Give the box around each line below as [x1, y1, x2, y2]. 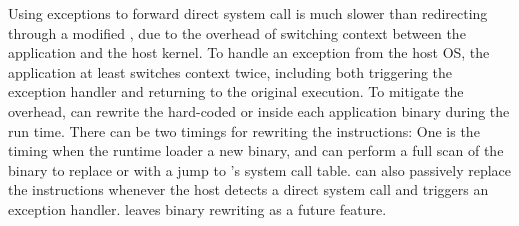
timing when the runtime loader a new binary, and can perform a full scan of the [8, 140, 504, 161]
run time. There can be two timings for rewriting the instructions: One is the [8, 120, 480, 141]
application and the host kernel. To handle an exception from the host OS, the [8, 42, 490, 63]
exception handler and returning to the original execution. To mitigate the [8, 81, 464, 102]
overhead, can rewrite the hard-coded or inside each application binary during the [8, 100, 510, 121]
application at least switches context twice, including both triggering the [8, 61, 453, 82]
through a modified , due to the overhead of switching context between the [8, 22, 466, 43]
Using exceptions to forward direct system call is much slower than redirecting [8, 3, 488, 23]
